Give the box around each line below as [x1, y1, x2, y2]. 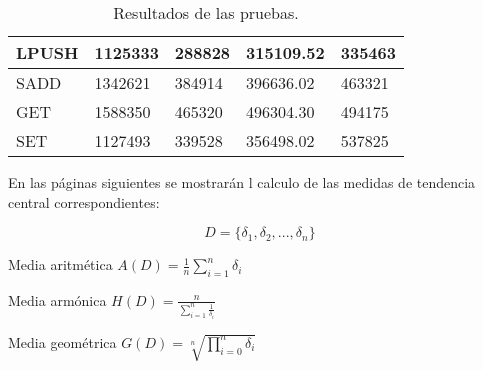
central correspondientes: [8, 191, 160, 212]
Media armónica [8, 289, 107, 310]
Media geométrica [8, 331, 117, 352]
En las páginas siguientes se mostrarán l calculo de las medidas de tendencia [8, 172, 476, 192]
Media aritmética [8, 254, 113, 275]
